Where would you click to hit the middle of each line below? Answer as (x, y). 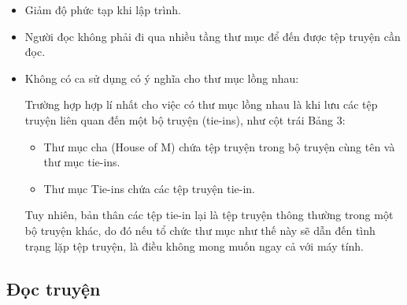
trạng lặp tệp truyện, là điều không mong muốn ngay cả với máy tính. (194, 245)
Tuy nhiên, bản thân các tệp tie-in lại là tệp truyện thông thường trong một (209, 215)
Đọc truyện (54, 288)
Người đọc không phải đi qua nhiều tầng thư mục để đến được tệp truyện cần (213, 36)
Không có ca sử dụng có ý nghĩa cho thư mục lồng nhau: (162, 78)
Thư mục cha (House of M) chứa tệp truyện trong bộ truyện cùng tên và (219, 146)
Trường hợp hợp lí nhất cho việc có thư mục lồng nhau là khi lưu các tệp (201, 104)
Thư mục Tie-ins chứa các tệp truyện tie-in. (150, 188)
